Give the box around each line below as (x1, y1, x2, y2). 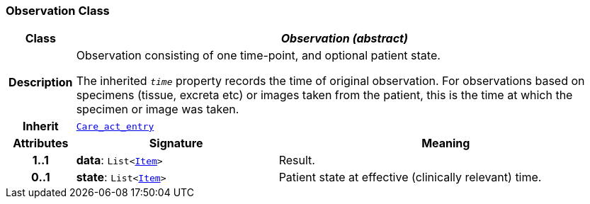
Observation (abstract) (280, 31, 408, 46)
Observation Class (6, 4, 110, 18)
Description (8, 75, 73, 90)
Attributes (13, 136, 69, 151)
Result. (278, 153, 315, 168)
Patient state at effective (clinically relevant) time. (278, 170, 542, 185)
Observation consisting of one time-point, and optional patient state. (76, 48, 441, 63)
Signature (149, 136, 203, 151)
